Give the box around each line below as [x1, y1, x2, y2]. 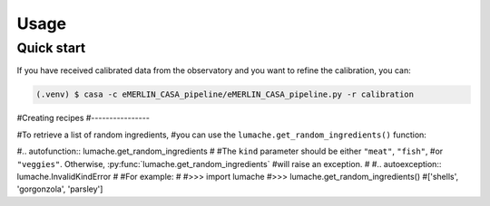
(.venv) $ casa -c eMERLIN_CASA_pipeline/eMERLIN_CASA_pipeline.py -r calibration [35, 89, 415, 99]
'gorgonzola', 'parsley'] [16, 183, 103, 194]
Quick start [16, 40, 86, 56]
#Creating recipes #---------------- [16, 113, 150, 124]
